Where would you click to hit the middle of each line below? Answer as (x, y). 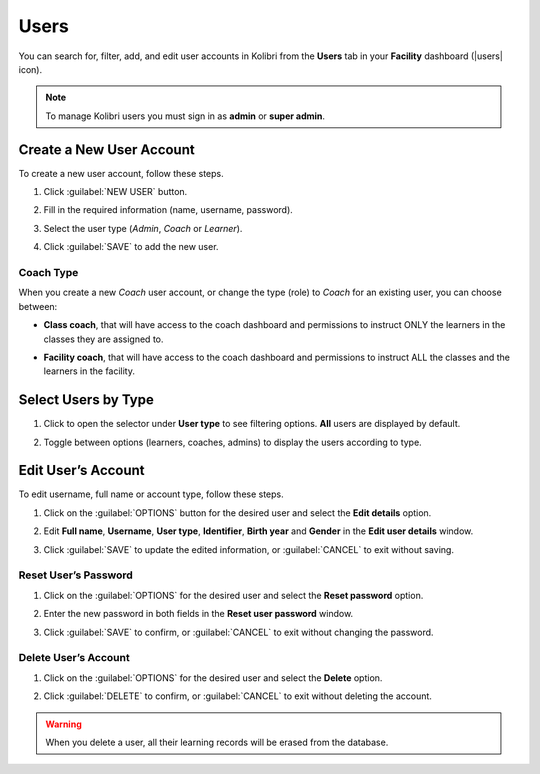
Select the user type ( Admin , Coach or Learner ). (143, 228)
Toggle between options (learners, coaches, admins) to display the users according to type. (232, 442)
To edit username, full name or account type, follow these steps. (151, 494)
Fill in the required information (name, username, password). (168, 210)
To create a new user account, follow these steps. (121, 173)
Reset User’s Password (76, 575)
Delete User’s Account (74, 658)
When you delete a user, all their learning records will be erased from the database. (217, 742)
